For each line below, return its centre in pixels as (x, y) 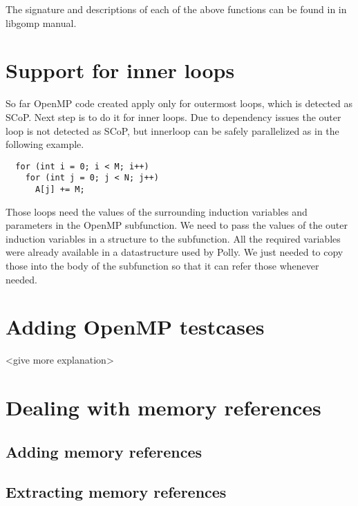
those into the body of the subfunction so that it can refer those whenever (162, 266)
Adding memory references (104, 451)
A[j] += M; (60, 189)
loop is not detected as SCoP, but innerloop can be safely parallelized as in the (172, 130)
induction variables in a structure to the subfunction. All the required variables (173, 238)
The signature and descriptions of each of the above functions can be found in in (176, 9)
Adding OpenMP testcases (135, 327)
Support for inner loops (120, 70)
